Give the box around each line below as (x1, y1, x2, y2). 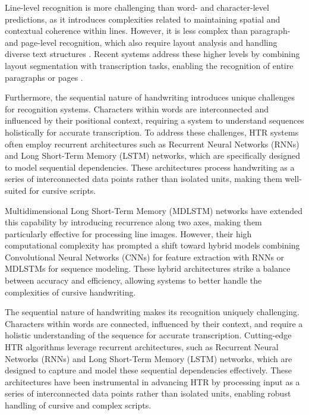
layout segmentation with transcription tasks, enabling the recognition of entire (5, 59, 294, 71)
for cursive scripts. (29, 184, 96, 196)
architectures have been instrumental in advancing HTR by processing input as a (5, 375, 300, 388)
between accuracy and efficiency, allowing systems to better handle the (5, 274, 262, 287)
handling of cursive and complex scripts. (5, 399, 152, 411)
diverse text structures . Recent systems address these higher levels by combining (5, 48, 300, 60)
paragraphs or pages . (5, 71, 83, 83)
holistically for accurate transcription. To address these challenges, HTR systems (5, 125, 299, 138)
